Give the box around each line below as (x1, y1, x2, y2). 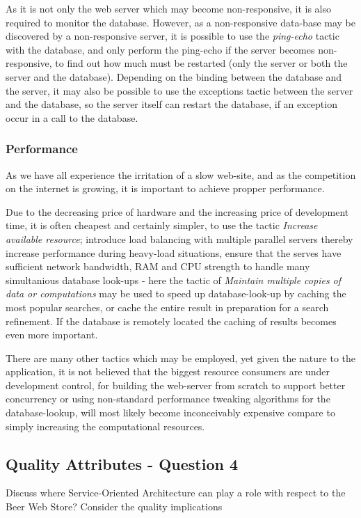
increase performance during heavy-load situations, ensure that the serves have (6, 245, 342, 260)
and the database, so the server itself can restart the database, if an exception (6, 97, 337, 111)
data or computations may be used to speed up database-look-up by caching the (6, 286, 346, 301)
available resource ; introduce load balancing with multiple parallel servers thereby (6, 231, 353, 246)
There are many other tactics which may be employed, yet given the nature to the (6, 350, 356, 365)
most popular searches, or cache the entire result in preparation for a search (6, 299, 329, 314)
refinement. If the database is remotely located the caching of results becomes (6, 313, 337, 328)
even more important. (6, 327, 98, 342)
